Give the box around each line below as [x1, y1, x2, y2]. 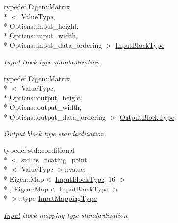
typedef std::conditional [4, 145, 75, 155]
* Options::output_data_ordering [4, 111, 106, 122]
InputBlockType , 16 [55, 173, 116, 184]
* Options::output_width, [4, 102, 82, 112]
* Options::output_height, [4, 92, 83, 102]
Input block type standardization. [4, 56, 102, 66]
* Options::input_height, [4, 21, 79, 31]
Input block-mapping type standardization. [4, 209, 129, 220]
